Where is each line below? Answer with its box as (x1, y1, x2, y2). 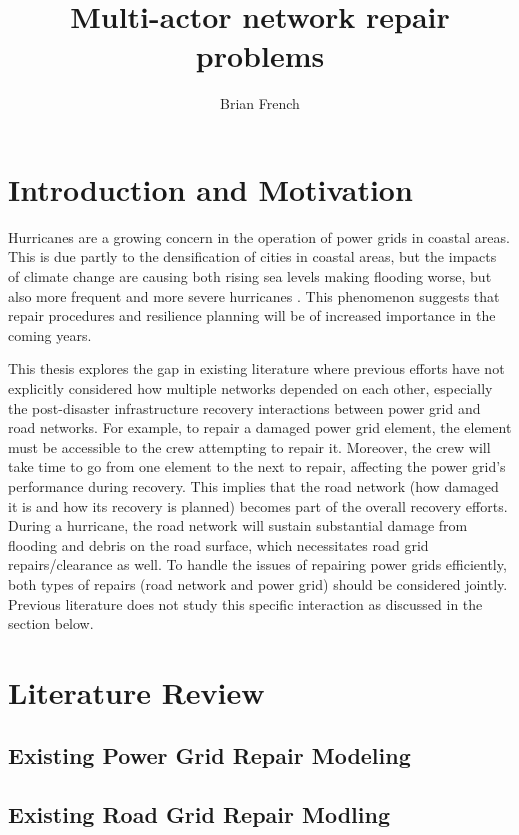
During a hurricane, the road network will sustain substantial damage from (8, 515, 468, 536)
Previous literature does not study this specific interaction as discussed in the (8, 593, 483, 614)
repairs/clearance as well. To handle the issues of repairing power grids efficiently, (8, 554, 507, 575)
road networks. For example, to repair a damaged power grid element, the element (8, 417, 512, 438)
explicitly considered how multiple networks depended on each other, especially (8, 378, 493, 398)
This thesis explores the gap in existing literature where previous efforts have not (8, 358, 505, 379)
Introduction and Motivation (8, 168, 413, 209)
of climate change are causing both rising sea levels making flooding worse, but (8, 266, 492, 287)
